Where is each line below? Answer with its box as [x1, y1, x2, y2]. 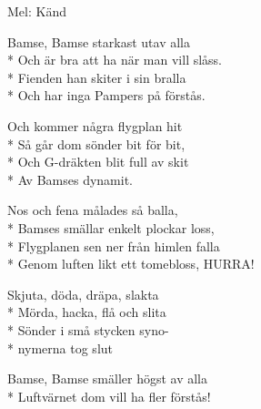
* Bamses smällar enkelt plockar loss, [7, 218, 215, 237]
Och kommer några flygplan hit [7, 116, 183, 135]
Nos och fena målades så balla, [7, 200, 178, 220]
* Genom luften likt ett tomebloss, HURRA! [7, 254, 255, 273]
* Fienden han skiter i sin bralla [7, 67, 186, 87]
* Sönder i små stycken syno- [7, 320, 169, 339]
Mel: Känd [7, 2, 66, 20]
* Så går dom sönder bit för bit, [7, 134, 186, 153]
